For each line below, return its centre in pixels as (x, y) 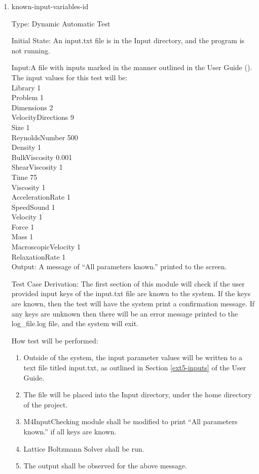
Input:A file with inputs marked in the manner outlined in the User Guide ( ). (132, 67)
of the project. (46, 404)
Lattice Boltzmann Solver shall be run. (84, 448)
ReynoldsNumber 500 (45, 137)
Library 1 (26, 87)
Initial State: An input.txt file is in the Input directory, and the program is (128, 40)
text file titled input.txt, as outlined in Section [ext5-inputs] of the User (135, 367)
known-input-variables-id (50, 6)
